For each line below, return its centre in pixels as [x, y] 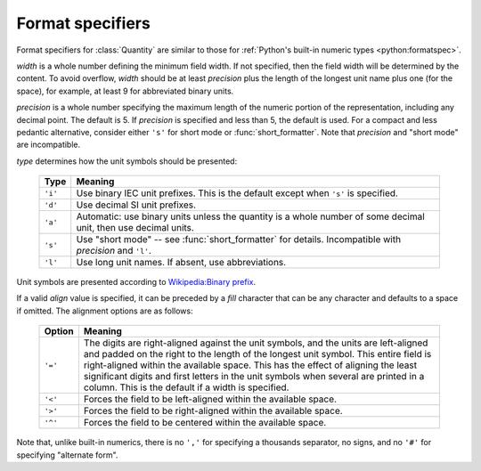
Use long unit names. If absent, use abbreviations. [181, 263]
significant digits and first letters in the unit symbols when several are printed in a [254, 377]
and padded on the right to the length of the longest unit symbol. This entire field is [257, 354]
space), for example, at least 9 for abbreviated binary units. [125, 91]
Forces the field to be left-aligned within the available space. [210, 399]
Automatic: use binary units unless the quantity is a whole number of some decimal [250, 216]
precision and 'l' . [114, 251]
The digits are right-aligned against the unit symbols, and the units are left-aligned [256, 343]
